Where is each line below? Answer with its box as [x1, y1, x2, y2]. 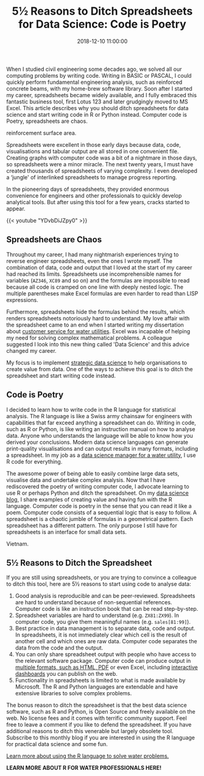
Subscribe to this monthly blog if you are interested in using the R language [6, 734, 195, 741]
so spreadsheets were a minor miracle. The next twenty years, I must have [6, 160, 194, 168]
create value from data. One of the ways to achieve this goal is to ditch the [6, 365, 193, 372]
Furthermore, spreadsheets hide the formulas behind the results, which [6, 308, 185, 316]
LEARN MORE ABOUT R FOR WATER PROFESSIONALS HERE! [6, 764, 162, 772]
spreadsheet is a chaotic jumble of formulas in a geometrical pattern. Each [6, 515, 194, 522]
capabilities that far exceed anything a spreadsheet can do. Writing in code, [6, 419, 196, 426]
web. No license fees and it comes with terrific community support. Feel [6, 714, 187, 722]
